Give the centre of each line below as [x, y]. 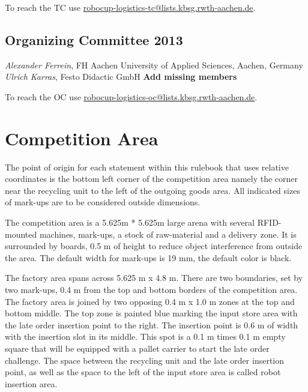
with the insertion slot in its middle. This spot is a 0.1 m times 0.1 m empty [145, 336]
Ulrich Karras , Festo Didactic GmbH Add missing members [121, 77]
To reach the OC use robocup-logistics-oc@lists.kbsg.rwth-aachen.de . [131, 96]
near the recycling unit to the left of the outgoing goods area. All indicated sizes [152, 190]
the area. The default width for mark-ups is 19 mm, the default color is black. [148, 257]
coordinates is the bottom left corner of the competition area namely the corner [152, 179]
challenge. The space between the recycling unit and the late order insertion [145, 360]
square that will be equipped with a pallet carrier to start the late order [137, 348]
